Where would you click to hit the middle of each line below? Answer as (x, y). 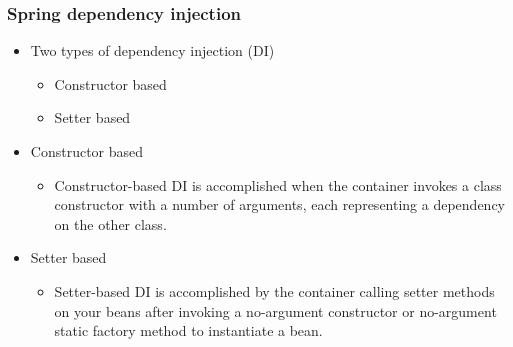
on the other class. (110, 223)
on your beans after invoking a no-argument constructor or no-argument (275, 310)
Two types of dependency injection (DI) (152, 50)
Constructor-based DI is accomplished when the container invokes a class (278, 184)
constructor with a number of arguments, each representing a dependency (279, 204)
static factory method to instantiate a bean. (188, 330)
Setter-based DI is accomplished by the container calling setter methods (274, 290)
